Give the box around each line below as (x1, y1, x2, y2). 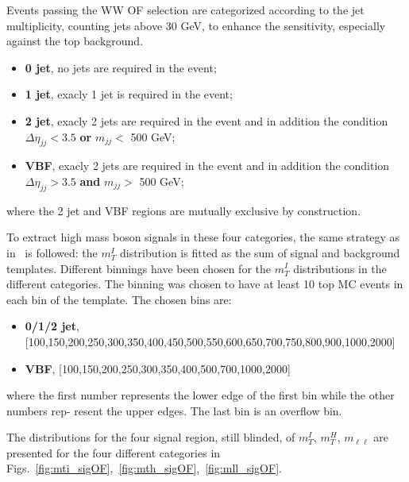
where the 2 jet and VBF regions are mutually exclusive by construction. (6, 202, 361, 218)
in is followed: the (6, 244, 98, 260)
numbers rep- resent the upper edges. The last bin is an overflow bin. (6, 402, 342, 418)
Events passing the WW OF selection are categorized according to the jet (6, 2, 365, 17)
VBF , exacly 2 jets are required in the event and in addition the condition (25, 157, 390, 174)
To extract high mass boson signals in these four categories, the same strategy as (6, 229, 400, 245)
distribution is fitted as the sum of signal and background (119, 244, 400, 260)
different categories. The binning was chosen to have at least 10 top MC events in (6, 276, 403, 292)
